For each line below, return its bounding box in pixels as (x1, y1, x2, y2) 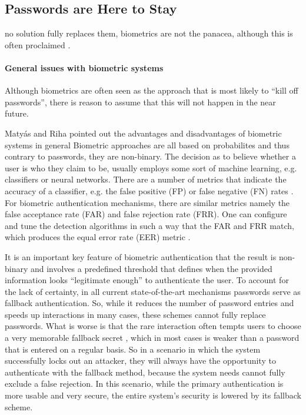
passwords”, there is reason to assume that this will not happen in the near (5, 95, 276, 108)
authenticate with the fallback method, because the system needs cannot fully (5, 366, 285, 378)
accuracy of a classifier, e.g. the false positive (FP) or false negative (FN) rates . (5, 184, 294, 197)
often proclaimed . (5, 38, 71, 51)
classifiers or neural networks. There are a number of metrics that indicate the (5, 173, 287, 185)
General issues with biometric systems (5, 61, 164, 74)
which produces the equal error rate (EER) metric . (5, 231, 191, 243)
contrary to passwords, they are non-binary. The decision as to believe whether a (5, 150, 296, 162)
